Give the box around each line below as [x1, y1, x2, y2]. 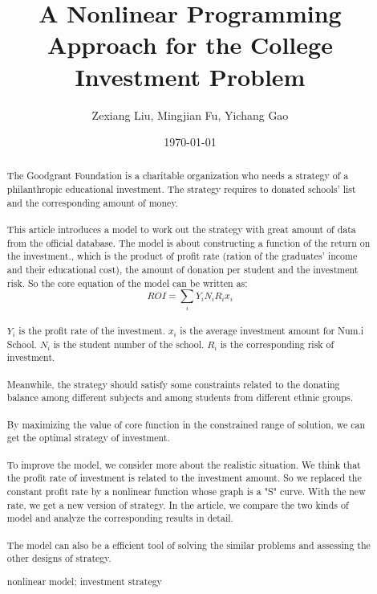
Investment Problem [75, 59, 306, 92]
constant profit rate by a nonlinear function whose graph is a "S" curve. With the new [6, 484, 366, 498]
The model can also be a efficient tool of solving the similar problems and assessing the [6, 538, 371, 551]
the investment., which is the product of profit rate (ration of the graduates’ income [6, 249, 358, 263]
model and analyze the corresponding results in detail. [6, 511, 233, 525]
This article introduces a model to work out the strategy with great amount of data [6, 223, 356, 236]
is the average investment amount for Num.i [180, 324, 364, 338]
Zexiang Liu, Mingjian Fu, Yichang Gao [91, 106, 289, 123]
